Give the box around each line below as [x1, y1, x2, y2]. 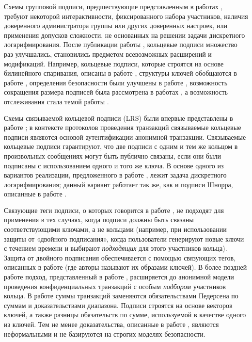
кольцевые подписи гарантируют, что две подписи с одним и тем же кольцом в [4, 141, 238, 151]
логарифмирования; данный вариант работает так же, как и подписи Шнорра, [4, 179, 233, 189]
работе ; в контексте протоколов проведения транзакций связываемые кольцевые [4, 122, 241, 132]
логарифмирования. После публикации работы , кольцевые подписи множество [4, 39, 237, 49]
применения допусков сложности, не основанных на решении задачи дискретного [4, 30, 245, 40]
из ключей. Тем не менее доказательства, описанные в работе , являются [4, 319, 219, 329]
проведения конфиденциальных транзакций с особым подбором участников [4, 281, 226, 291]
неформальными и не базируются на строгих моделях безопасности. [4, 328, 205, 339]
